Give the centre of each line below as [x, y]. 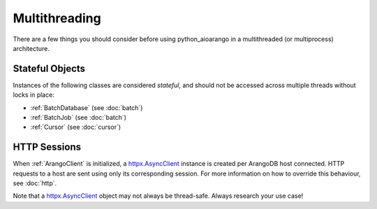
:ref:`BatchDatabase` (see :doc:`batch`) [87, 107]
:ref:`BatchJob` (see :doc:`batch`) [79, 118]
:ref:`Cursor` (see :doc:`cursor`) [76, 127]
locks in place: [34, 95]
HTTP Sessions [47, 147]
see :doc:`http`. [35, 183]
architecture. [31, 48]
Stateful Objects [49, 69]
